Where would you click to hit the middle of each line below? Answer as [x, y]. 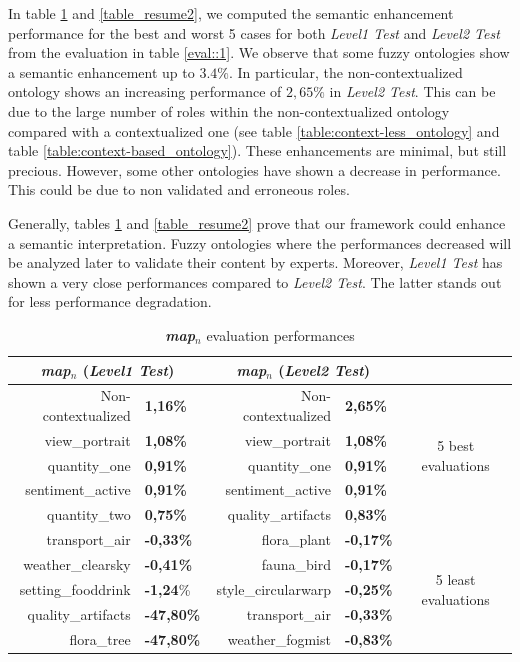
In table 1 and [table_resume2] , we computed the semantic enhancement [231, 13]
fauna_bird [296, 564]
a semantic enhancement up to [101, 71]
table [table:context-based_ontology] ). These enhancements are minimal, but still [257, 150]
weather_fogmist [279, 638]
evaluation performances [280, 334]
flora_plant [296, 539]
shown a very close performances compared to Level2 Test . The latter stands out [255, 281]
